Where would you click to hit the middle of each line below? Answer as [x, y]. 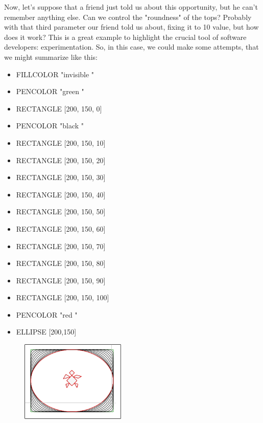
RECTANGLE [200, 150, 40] [61, 194]
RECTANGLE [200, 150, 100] [63, 297]
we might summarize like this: [51, 57]
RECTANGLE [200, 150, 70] [61, 246]
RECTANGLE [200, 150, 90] [61, 280]
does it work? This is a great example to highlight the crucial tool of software [125, 37]
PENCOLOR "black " [50, 126]
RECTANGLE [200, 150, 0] [59, 108]
